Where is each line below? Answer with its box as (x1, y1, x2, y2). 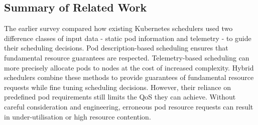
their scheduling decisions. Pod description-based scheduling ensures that (4, 42, 228, 53)
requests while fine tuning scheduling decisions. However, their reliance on (4, 81, 231, 92)
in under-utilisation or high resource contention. (4, 111, 151, 121)
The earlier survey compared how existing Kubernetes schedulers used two (4, 23, 233, 33)
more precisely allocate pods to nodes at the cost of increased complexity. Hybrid (4, 62, 254, 72)
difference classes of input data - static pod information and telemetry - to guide (4, 32, 251, 43)
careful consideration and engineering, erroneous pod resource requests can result (4, 101, 253, 111)
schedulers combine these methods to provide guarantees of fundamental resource (4, 72, 254, 82)
